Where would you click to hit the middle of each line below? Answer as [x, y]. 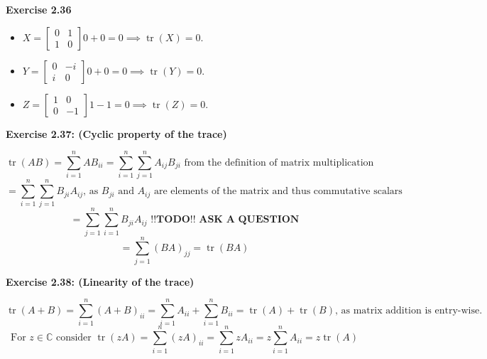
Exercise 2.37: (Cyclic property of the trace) [116, 133]
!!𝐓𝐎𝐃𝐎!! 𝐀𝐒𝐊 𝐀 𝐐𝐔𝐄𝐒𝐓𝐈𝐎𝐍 [225, 220]
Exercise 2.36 [39, 9]
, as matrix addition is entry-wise [407, 311]
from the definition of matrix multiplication [279, 162]
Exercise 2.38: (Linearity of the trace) [100, 281]
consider [73, 338]
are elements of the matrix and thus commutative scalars [278, 192]
